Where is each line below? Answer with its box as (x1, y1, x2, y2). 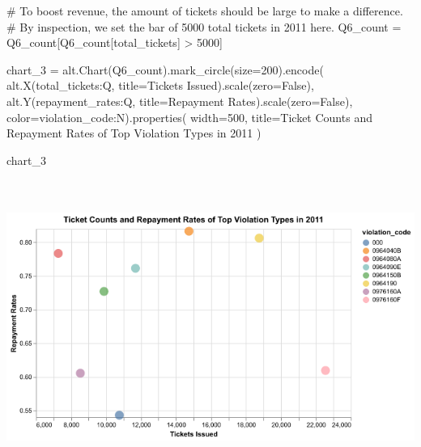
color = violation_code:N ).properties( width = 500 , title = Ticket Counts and (6, 108, 372, 125)
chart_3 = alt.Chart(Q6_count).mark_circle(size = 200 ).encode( (6, 61, 324, 78)
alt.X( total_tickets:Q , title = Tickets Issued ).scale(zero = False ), (6, 77, 314, 94)
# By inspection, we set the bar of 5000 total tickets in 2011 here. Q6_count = (6, 18, 402, 35)
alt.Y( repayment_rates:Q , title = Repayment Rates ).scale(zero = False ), (6, 92, 353, 109)
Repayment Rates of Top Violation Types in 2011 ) (6, 124, 262, 141)
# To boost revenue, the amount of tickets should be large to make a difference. (6, 2, 403, 19)
